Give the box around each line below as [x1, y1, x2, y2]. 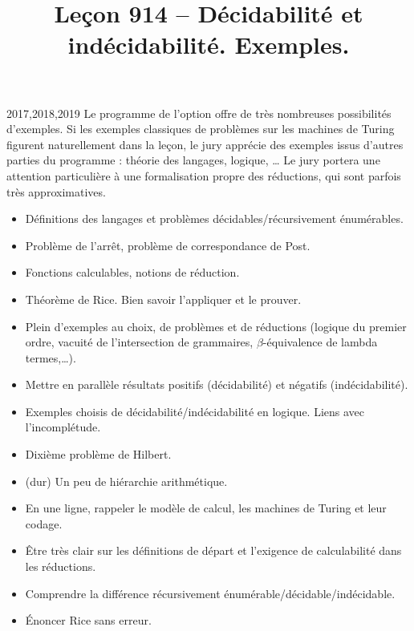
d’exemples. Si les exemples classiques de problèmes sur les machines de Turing [6, 120, 395, 137]
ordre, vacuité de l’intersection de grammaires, [25, 334, 254, 350]
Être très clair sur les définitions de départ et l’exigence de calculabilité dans [25, 542, 402, 559]
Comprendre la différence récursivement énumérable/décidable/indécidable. [25, 584, 396, 601]
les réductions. [25, 558, 96, 575]
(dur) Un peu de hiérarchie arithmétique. [25, 472, 228, 489]
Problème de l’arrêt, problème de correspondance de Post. [25, 237, 310, 253]
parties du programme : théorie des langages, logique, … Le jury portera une [6, 152, 380, 168]
